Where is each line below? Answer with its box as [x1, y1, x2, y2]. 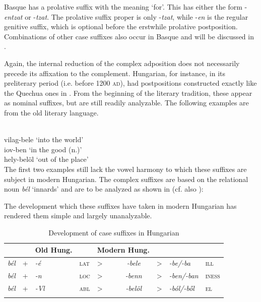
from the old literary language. [4, 107, 99, 117]
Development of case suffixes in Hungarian [48, 227, 179, 237]
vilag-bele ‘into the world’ [4, 134, 84, 145]
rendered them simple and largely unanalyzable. [4, 210, 152, 221]
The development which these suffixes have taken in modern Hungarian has [4, 200, 237, 211]
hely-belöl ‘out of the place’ [4, 154, 89, 164]
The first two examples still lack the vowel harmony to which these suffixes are [4, 163, 247, 174]
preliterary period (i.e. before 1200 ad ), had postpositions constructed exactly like [4, 78, 257, 88]
